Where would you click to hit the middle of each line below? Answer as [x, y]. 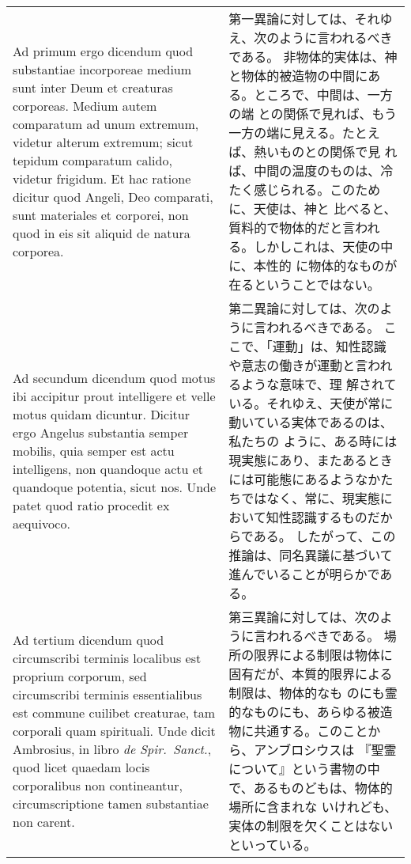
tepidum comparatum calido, [92, 160]
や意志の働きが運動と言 [298, 365]
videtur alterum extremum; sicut [103, 142]
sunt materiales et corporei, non [101, 215]
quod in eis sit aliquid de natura [102, 233]
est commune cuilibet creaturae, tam [114, 712]
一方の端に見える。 [285, 133]
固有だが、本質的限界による [311, 674]
